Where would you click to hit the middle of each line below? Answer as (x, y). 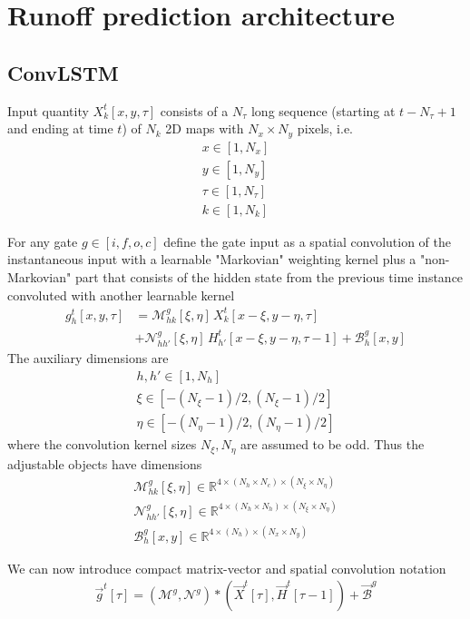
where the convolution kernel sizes (102, 444)
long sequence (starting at (323, 110)
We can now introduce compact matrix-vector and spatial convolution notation (227, 568)
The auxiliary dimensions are (88, 358)
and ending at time (60, 128)
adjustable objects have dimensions (105, 463)
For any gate (43, 241)
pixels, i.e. (325, 128)
